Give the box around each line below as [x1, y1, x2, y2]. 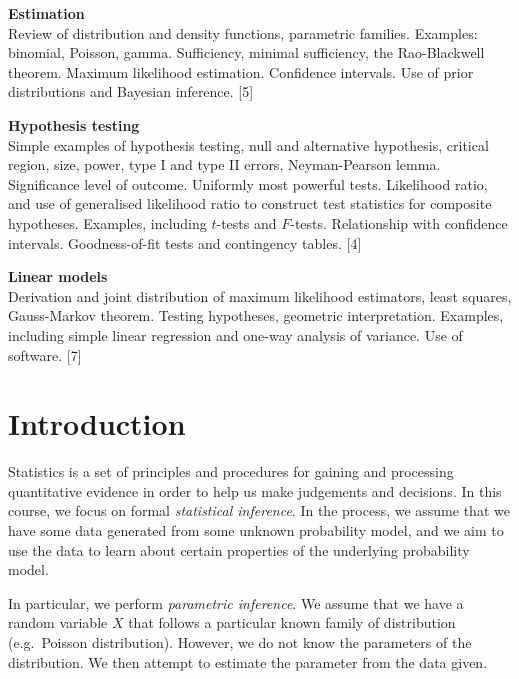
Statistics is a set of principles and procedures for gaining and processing [8, 461, 454, 482]
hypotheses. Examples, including [8, 212, 207, 233]
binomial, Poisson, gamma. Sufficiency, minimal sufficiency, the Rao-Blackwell [8, 42, 485, 63]
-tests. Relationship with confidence [290, 212, 508, 233]
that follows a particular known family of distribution [128, 612, 456, 633]
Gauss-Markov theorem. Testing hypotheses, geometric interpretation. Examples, [8, 305, 504, 326]
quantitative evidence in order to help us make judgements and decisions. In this [8, 480, 502, 501]
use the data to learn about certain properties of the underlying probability [8, 539, 470, 560]
